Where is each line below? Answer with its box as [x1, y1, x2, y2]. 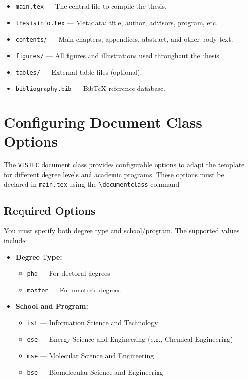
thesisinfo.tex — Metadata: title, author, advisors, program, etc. [15, 17, 218, 27]
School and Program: [15, 301, 88, 311]
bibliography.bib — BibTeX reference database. [15, 83, 166, 93]
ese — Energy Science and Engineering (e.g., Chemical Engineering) [27, 334, 233, 344]
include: [4, 235, 27, 245]
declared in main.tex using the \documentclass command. [4, 179, 181, 189]
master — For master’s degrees [27, 284, 121, 294]
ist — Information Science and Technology [27, 317, 158, 328]
